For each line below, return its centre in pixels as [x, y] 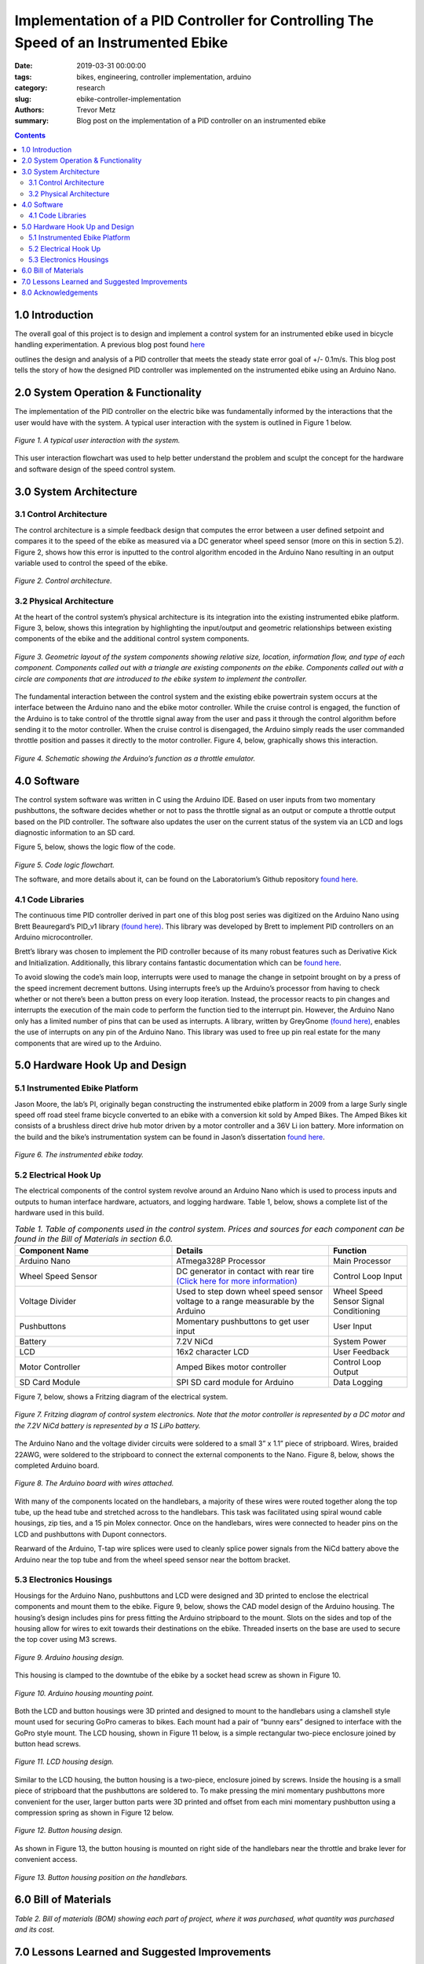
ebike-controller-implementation [129, 99]
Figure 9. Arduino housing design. [69, 1657]
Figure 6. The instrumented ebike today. [79, 1155]
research [91, 88]
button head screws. [48, 1744]
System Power [360, 1341]
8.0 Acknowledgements [60, 293]
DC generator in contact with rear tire [245, 1271]
